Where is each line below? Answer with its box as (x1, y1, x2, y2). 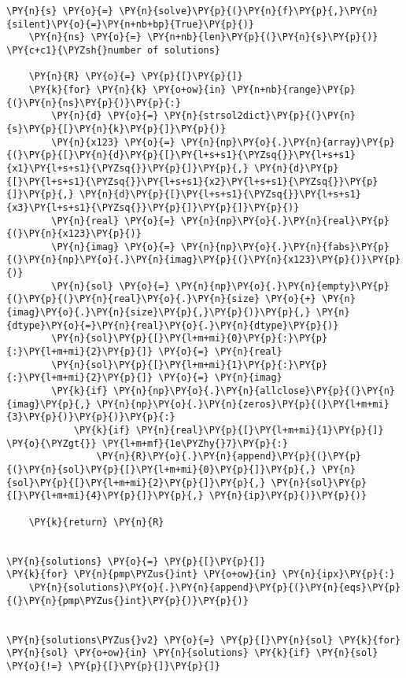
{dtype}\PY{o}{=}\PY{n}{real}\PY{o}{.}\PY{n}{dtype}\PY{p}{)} (6, 319, 339, 331)
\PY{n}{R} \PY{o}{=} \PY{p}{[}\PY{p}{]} (28, 71, 243, 83)
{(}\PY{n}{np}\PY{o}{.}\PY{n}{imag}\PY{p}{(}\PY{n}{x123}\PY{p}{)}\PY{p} (6, 254, 401, 266)
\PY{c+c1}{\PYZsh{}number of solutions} (6, 44, 221, 56)
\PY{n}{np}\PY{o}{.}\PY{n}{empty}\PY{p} (175, 280, 389, 292)
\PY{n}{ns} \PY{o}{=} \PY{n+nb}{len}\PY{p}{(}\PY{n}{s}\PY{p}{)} (28, 31, 378, 43)
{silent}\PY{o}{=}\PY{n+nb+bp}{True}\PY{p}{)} (6, 18, 254, 30)
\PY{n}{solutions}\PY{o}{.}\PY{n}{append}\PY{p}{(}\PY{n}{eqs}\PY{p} (28, 581, 401, 593)
